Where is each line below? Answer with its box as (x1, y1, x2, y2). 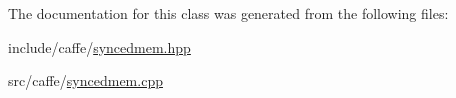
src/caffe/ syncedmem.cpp (8, 70, 163, 91)
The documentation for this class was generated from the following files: (8, 3, 449, 23)
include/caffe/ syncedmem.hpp (8, 36, 191, 57)
